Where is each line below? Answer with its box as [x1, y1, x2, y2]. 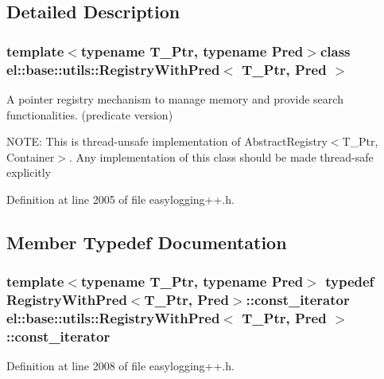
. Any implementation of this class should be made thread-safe [68, 148, 374, 165]
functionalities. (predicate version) [6, 106, 173, 123]
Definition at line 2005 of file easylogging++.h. [6, 190, 235, 207]
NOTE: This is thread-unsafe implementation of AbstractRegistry [6, 133, 328, 150]
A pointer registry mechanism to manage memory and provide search [6, 90, 343, 107]
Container [6, 148, 55, 165]
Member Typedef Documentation [6, 229, 287, 254]
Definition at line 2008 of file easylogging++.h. [6, 358, 235, 374]
